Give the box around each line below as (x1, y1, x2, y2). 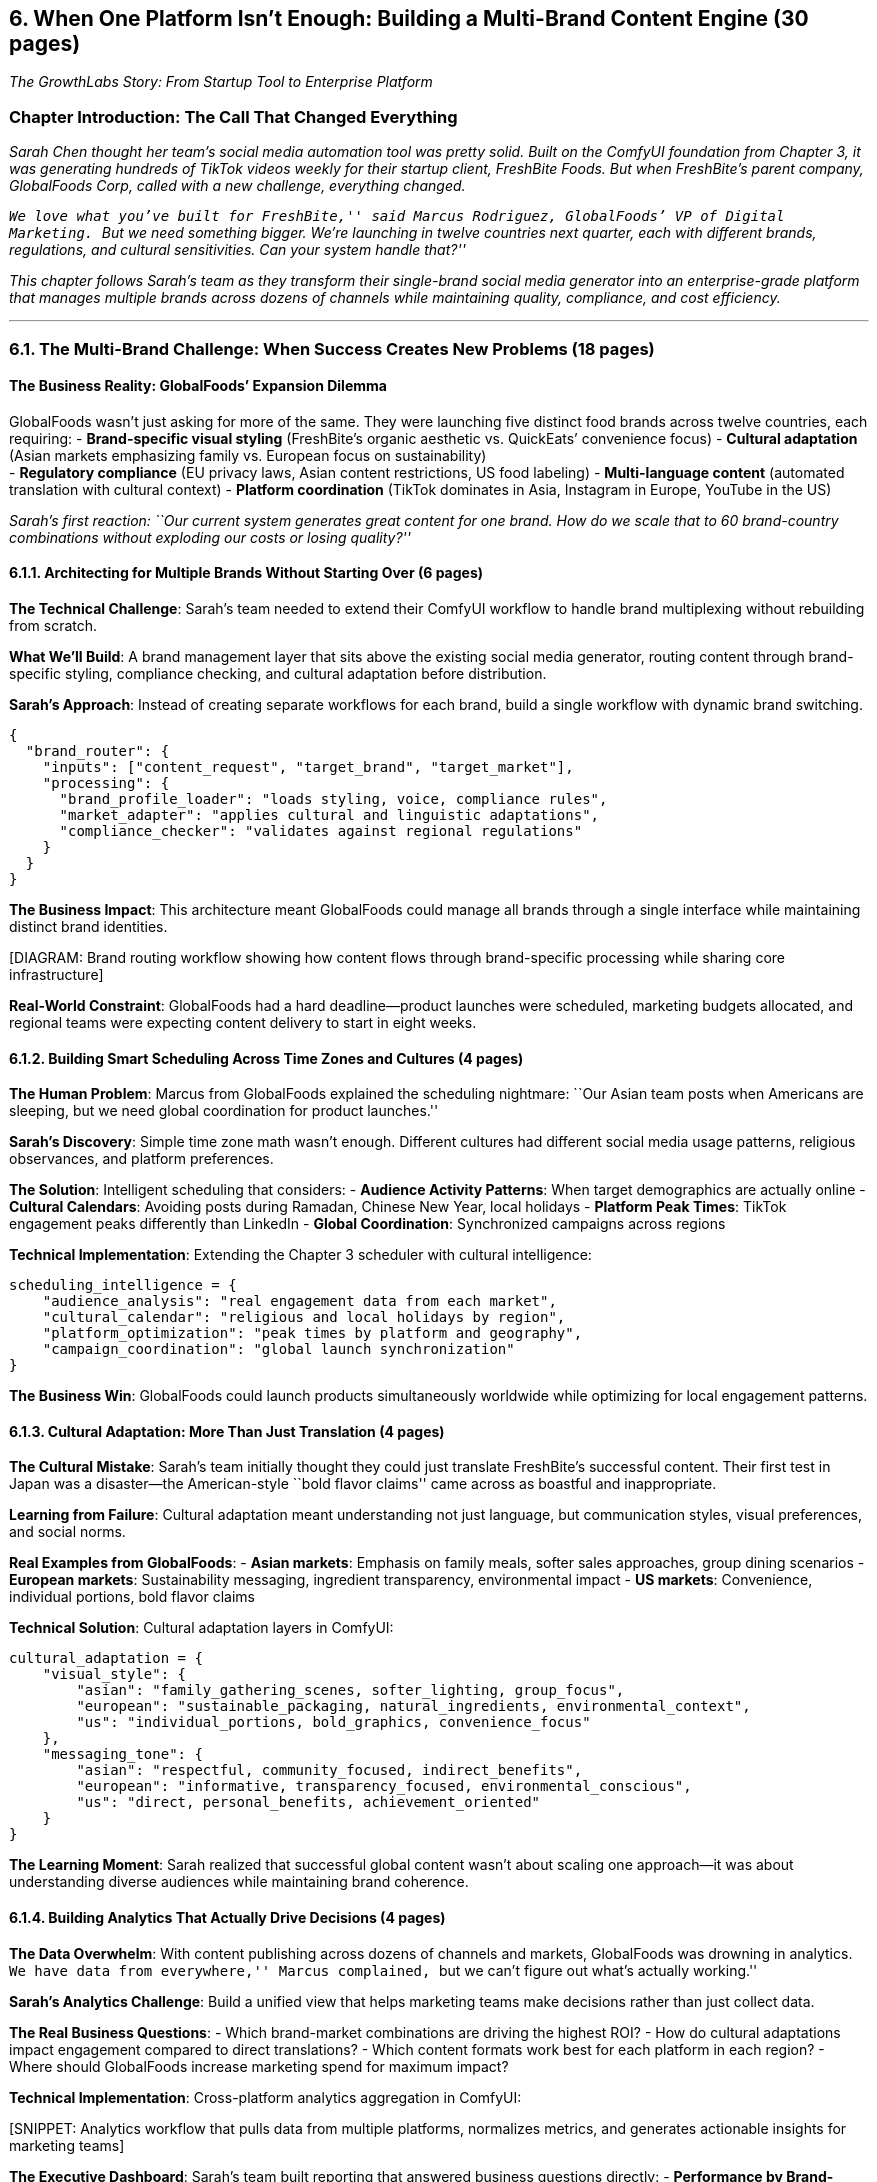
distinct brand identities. (9, 917, 168, 935)
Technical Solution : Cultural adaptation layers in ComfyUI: (9, 1619, 394, 1637)
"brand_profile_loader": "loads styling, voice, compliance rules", (59, 790, 608, 807)
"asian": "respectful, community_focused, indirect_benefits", (76, 1762, 583, 1779)
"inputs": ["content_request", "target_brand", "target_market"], (42, 758, 574, 775)
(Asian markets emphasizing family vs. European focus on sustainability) (9, 446, 487, 464)
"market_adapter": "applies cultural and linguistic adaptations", (59, 806, 600, 823)
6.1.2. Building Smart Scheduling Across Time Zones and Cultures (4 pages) (9, 1049, 524, 1067)
